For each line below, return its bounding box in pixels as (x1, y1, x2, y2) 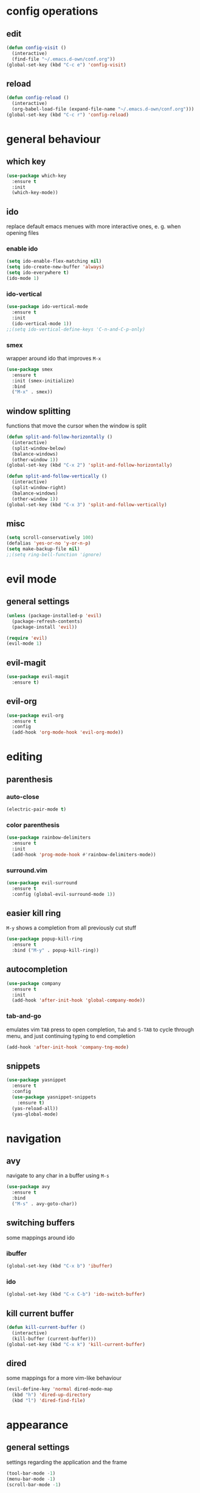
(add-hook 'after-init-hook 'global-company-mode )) (12, 997, 146, 1004)
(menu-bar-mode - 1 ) (6, 1476, 56, 1482)
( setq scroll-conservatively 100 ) (6, 535, 94, 541)
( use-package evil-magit (6, 674, 69, 680)
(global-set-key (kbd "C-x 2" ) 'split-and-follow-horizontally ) (6, 462, 173, 468)
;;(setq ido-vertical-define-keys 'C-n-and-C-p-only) (6, 326, 146, 332)
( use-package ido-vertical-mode (6, 304, 88, 310)
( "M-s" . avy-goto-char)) (12, 1201, 78, 1207)
